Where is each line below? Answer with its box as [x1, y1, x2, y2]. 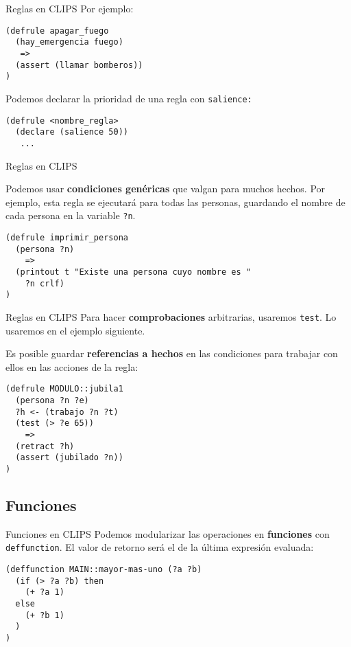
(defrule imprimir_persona [5, 232, 128, 242]
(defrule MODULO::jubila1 [5, 384, 123, 394]
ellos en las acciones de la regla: [5, 359, 138, 374]
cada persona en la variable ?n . [5, 208, 136, 223]
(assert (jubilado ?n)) [15, 453, 123, 463]
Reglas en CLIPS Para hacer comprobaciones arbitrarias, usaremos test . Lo [5, 309, 337, 323]
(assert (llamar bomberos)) [15, 60, 143, 70]
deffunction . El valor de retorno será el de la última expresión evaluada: [5, 540, 314, 554]
